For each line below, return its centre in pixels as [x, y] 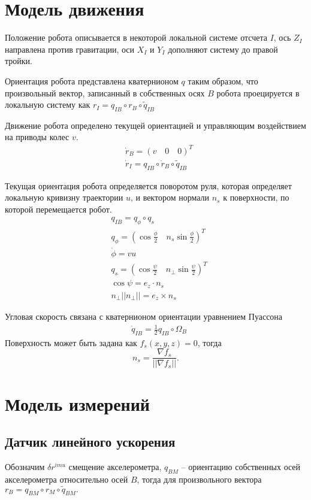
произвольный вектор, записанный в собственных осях [105, 93]
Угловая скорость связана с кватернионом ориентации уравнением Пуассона [144, 316]
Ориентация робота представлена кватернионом [92, 81]
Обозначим [25, 467]
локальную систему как [48, 104]
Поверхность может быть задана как [71, 342]
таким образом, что [223, 81]
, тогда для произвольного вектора [199, 479]
